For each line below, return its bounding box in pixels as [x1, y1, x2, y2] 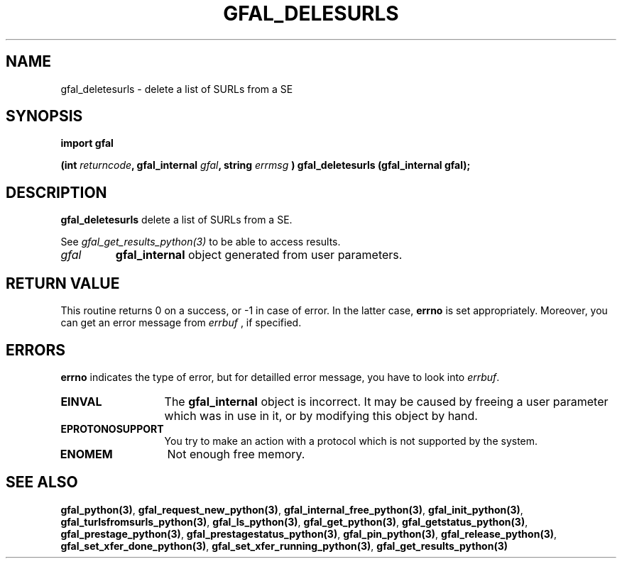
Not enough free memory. [167, 446, 305, 461]
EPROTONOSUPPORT [60, 422, 164, 435]
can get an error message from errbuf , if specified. [60, 316, 302, 329]
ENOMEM [60, 446, 113, 461]
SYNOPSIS [6, 107, 83, 126]
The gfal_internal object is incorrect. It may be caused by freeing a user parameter [164, 394, 609, 409]
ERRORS [6, 341, 66, 359]
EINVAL [60, 394, 102, 409]
